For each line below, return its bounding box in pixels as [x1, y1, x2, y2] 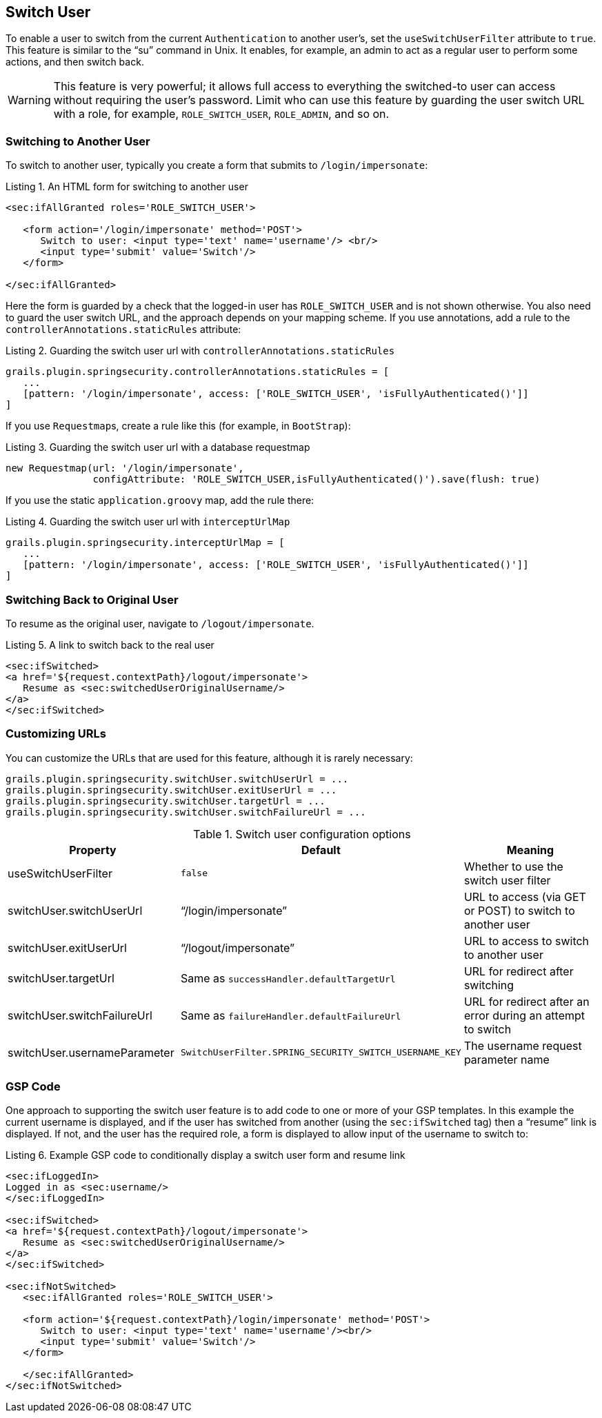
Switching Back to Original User [6, 592, 179, 607]
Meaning [506, 842, 554, 857]
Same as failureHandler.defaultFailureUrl [180, 1008, 401, 1022]
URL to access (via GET [463, 889, 586, 904]
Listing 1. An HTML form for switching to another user [6, 181, 248, 193]
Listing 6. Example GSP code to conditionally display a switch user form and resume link [6, 1149, 405, 1162]
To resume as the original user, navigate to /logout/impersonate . [6, 617, 314, 629]
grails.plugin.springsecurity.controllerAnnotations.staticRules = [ [6, 366, 390, 378]
